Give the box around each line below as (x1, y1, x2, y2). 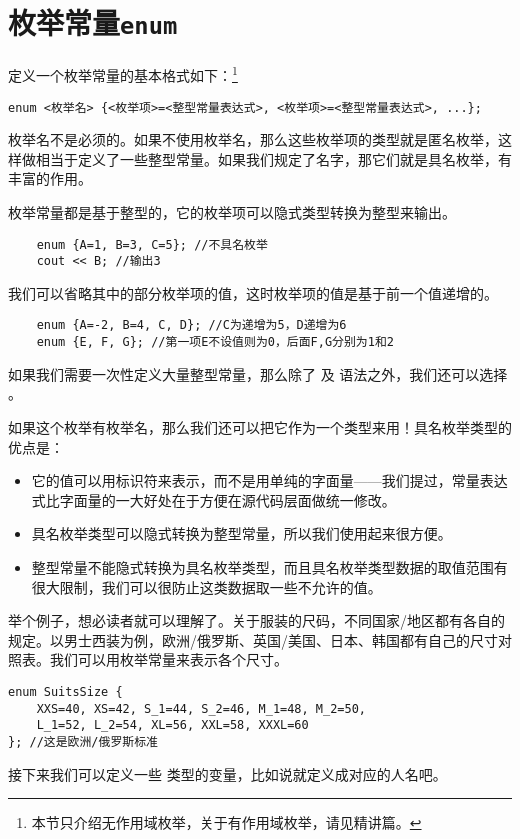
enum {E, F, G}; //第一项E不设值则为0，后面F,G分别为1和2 (36, 335, 394, 350)
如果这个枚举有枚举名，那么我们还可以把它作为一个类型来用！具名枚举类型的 (8, 416, 512, 437)
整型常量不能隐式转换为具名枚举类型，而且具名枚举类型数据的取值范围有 (31, 556, 508, 577)
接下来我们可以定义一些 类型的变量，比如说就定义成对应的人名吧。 (8, 763, 447, 784)
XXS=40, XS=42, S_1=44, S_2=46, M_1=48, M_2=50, (36, 701, 366, 716)
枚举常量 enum (8, 2, 178, 43)
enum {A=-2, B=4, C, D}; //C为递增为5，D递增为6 (36, 318, 347, 333)
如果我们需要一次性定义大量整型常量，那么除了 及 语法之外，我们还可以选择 (8, 363, 508, 384)
